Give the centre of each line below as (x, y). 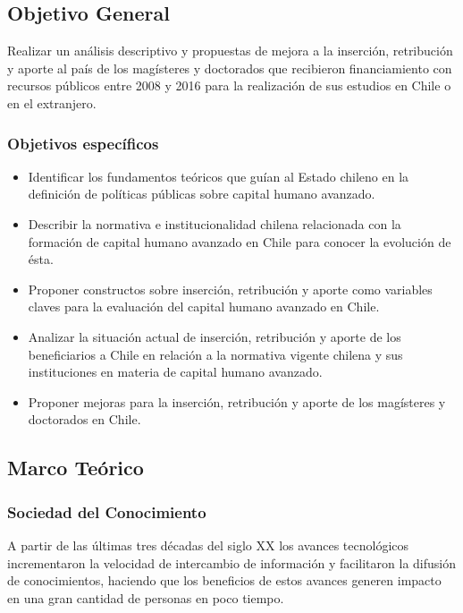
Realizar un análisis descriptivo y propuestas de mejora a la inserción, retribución (230, 51)
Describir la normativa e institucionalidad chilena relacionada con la (215, 223)
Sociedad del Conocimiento (107, 511)
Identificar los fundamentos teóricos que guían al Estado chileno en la (219, 176)
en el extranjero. (52, 102)
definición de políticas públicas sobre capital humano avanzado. (202, 194)
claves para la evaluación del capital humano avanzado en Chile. (204, 306)
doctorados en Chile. (84, 419)
